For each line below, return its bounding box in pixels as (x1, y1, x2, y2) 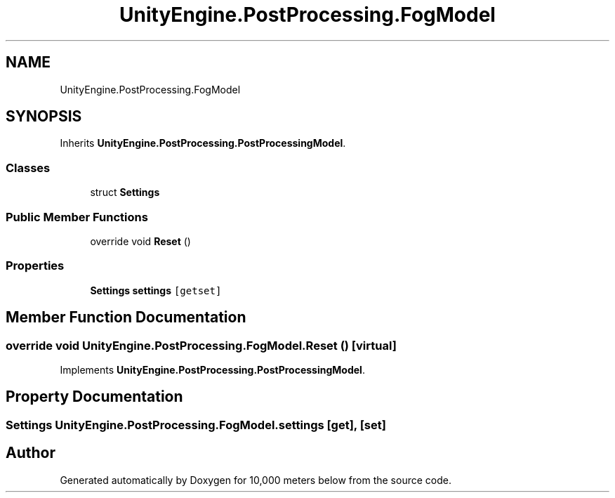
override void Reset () (90, 235, 191, 247)
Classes (6, 160, 51, 175)
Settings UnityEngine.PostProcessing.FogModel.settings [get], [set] (6, 417, 386, 432)
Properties (6, 258, 65, 273)
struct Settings (90, 186, 160, 199)
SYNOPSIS (6, 107, 82, 126)
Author (6, 444, 55, 462)
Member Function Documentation (6, 308, 246, 327)
